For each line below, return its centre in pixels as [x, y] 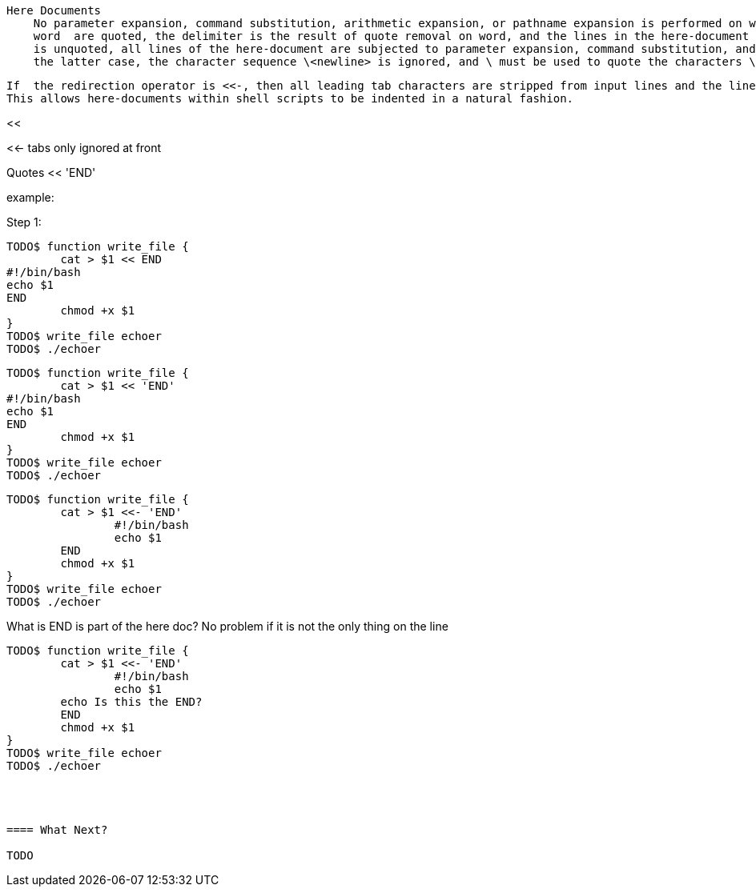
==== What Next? [57, 830]
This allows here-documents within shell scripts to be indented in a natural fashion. [290, 98]
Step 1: [24, 222]
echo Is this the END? [131, 702]
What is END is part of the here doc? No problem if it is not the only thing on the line [227, 626]
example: [30, 197]
